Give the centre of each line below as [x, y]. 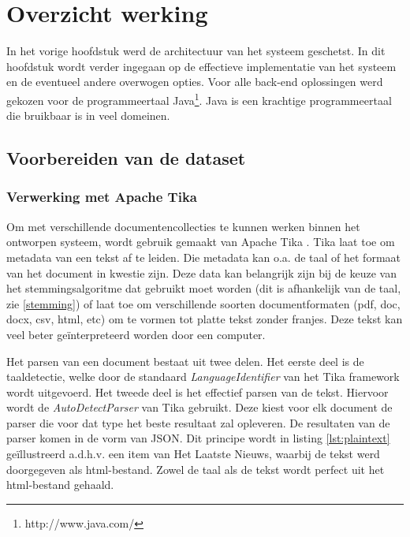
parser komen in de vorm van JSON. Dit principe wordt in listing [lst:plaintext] [198, 438]
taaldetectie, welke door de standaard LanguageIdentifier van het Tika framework [203, 377]
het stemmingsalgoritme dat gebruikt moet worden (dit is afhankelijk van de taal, [204, 288]
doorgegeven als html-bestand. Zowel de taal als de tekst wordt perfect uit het [196, 469]
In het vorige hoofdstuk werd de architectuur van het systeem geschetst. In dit [196, 51]
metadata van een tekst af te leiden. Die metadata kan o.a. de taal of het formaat [203, 257]
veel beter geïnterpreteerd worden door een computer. [136, 334]
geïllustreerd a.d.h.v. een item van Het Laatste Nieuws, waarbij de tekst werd [193, 454]
